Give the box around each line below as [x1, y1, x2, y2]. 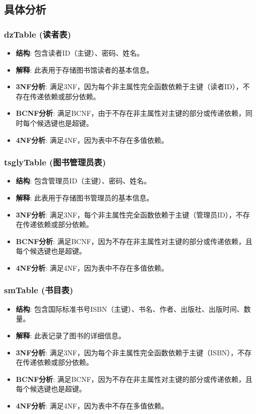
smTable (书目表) [4, 284, 74, 296]
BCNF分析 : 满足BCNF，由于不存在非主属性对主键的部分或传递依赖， [16, 108, 245, 118]
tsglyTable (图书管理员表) [4, 156, 106, 168]
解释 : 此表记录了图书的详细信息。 [16, 330, 126, 340]
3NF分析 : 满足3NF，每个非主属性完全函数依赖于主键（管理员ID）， [16, 209, 236, 220]
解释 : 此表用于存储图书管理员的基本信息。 [16, 192, 154, 202]
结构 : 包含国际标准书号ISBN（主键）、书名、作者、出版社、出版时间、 [16, 303, 244, 314]
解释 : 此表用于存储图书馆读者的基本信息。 [16, 64, 154, 75]
